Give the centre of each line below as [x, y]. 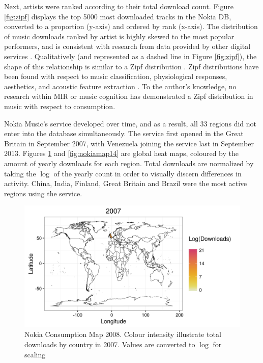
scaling [35, 354]
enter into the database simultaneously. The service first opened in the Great [124, 133]
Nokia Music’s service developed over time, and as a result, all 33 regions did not [130, 123]
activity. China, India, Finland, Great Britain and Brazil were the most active [126, 183]
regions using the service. [43, 193]
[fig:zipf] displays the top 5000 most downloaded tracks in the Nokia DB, [118, 16]
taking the [20, 173]
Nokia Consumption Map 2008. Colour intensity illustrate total [123, 334]
